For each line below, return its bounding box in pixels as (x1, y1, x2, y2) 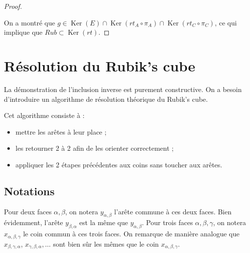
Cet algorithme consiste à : (4, 110, 85, 120)
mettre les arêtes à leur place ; (15, 126, 107, 137)
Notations (4, 183, 55, 198)
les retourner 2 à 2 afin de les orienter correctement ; (15, 143, 174, 153)
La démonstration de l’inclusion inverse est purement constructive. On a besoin (4, 84, 242, 94)
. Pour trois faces (142, 217, 193, 228)
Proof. (4, 1, 22, 11)
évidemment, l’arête (4, 217, 63, 228)
